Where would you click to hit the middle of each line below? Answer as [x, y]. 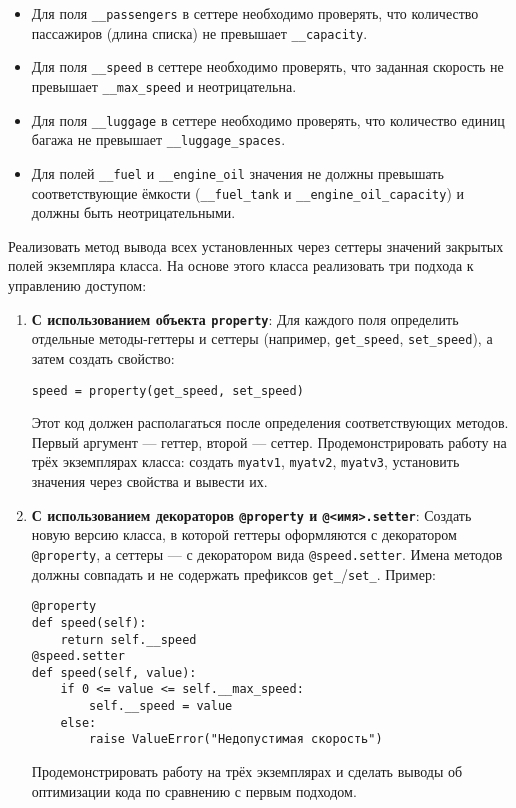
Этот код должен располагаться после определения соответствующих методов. [270, 422]
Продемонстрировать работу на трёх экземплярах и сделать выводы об [247, 771]
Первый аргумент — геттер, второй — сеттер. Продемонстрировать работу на [269, 441]
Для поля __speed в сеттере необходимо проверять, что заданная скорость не [267, 66]
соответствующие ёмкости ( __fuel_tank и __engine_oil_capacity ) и [248, 192]
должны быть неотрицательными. [133, 212]
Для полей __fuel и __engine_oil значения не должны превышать [237, 172]
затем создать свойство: [103, 357]
